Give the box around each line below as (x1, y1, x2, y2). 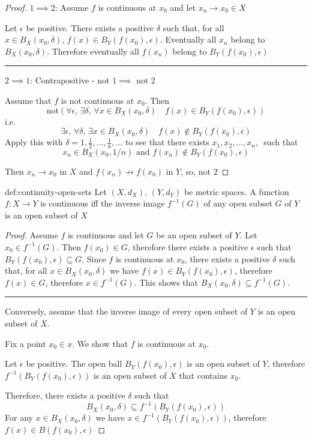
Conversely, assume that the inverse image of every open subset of (5, 305, 248, 318)
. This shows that (134, 276, 198, 288)
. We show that (72, 337, 128, 349)
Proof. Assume (5, 229, 58, 241)
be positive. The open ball (26, 357, 122, 370)
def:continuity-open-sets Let (5, 185, 107, 197)
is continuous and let (67, 229, 144, 241)
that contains (179, 369, 227, 381)
